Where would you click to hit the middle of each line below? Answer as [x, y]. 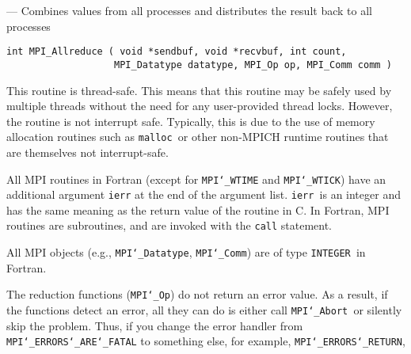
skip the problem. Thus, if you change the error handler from [155, 325]
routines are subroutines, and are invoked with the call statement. [169, 225]
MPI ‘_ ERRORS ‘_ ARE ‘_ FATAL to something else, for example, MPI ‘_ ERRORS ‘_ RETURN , [206, 341]
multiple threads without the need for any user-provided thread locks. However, [200, 106]
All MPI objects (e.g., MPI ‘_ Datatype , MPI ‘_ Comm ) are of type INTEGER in [186, 252]
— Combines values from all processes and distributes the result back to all [189, 10]
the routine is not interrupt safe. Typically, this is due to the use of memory [191, 121]
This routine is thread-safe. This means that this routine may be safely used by [199, 90]
